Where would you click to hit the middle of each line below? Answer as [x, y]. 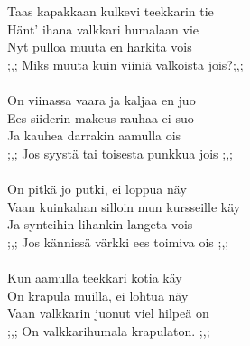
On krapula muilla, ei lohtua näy [98, 295]
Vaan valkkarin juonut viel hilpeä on [108, 313]
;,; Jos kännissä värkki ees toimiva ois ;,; [118, 241]
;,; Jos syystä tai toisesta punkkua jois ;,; [120, 153]
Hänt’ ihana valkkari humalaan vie [103, 29]
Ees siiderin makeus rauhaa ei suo [101, 117]
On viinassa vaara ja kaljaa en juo [102, 99]
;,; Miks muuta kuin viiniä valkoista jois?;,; [125, 64]
